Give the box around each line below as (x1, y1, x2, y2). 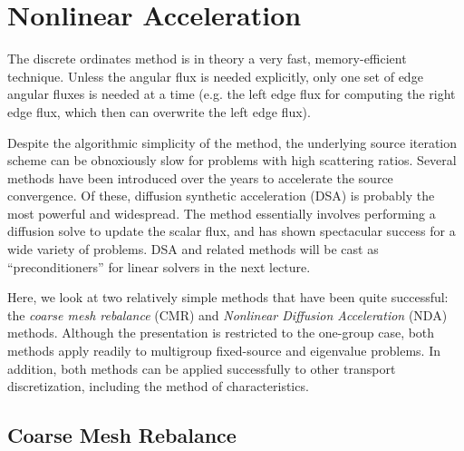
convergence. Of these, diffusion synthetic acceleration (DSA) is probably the (7, 186, 435, 205)
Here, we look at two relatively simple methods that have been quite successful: (7, 288, 449, 307)
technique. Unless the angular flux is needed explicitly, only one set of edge (7, 66, 423, 85)
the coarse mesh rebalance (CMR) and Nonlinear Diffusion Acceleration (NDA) (7, 305, 448, 324)
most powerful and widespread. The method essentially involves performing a (7, 203, 436, 222)
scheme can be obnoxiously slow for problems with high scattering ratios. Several (7, 151, 457, 170)
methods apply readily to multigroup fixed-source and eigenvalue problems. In (7, 341, 440, 360)
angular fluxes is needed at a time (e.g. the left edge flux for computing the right (7, 84, 456, 103)
